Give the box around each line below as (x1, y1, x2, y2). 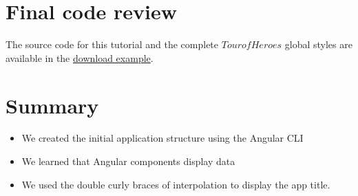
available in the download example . (6, 50, 154, 65)
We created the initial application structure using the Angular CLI (21, 131, 304, 145)
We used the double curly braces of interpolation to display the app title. (21, 177, 330, 191)
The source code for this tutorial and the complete (6, 37, 219, 52)
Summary (6, 91, 99, 119)
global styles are (284, 37, 352, 52)
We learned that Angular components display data (21, 154, 235, 168)
